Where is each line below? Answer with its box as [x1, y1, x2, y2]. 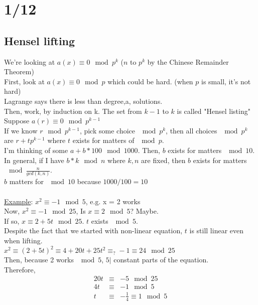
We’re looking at [4, 56, 55, 67]
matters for [9, 176, 44, 187]
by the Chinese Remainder [147, 56, 229, 67]
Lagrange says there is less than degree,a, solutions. [4, 95, 163, 106]
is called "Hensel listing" [177, 105, 250, 116]
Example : [4, 196, 33, 206]
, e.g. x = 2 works [85, 196, 141, 206]
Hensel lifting [4, 33, 75, 48]
